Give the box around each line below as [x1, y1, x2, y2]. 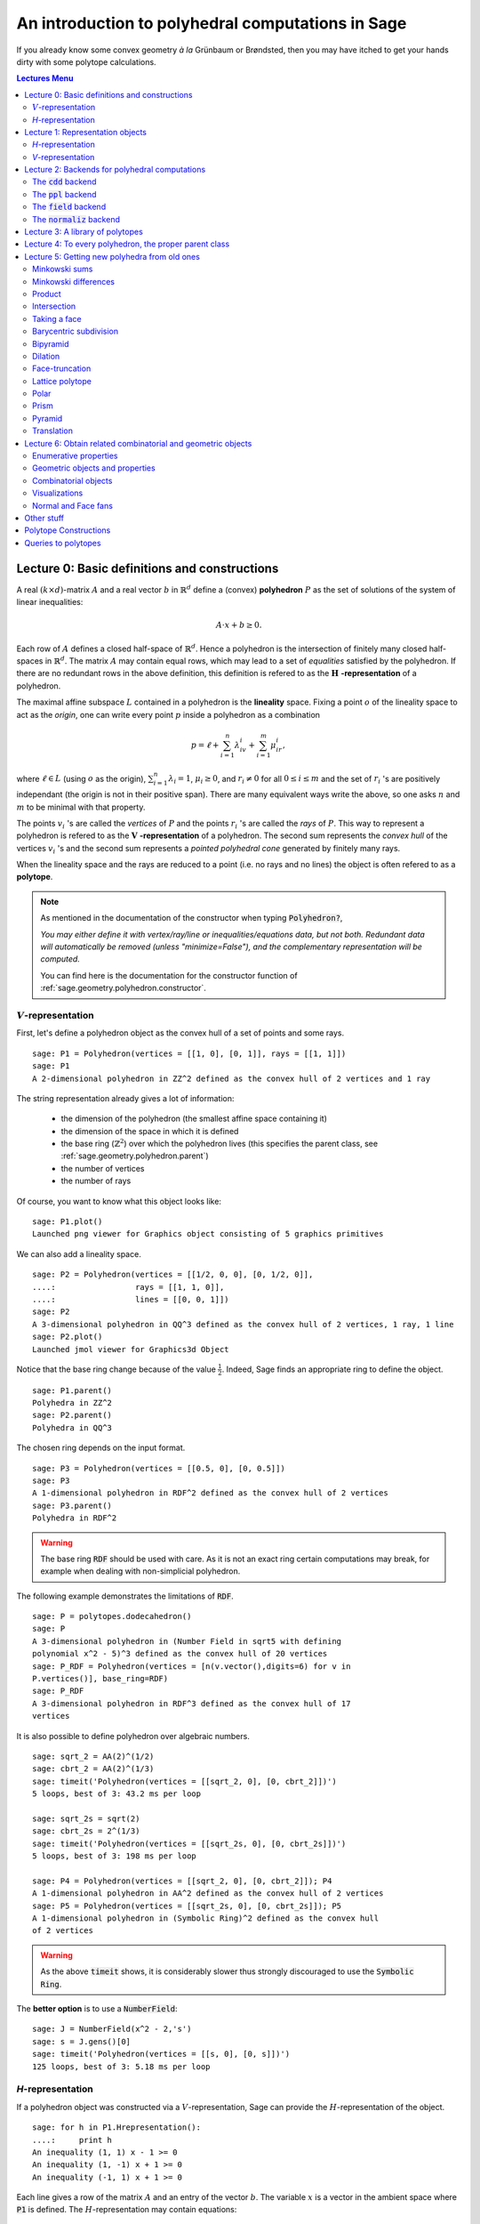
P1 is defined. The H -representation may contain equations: [16, 2204, 237, 2215]
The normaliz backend [32, 214, 120, 224]
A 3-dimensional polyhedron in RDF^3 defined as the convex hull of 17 [32, 1698, 351, 1708]
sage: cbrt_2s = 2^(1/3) [32, 1826, 140, 1836]
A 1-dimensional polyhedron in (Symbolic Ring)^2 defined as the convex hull [32, 1914, 380, 1923]
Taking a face [32, 313, 82, 324]
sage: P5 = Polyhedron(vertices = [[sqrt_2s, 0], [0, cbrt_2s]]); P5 [32, 1900, 342, 1911]
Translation [32, 425, 73, 436]
